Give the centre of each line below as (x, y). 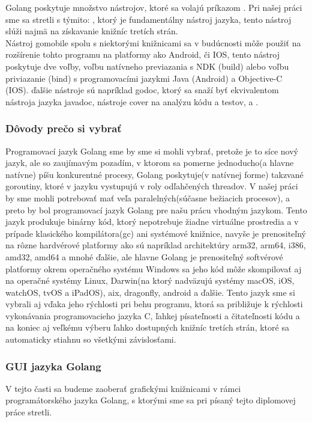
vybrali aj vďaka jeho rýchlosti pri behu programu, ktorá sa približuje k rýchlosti (154, 304)
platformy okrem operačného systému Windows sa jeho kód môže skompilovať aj (154, 268)
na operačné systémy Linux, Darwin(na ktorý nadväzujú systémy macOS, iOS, (150, 280)
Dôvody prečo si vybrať (64, 128)
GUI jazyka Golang (53, 366)
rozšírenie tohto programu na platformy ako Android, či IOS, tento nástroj (143, 54)
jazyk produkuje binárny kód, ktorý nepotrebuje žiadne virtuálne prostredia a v (152, 222)
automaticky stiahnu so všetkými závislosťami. (91, 339)
